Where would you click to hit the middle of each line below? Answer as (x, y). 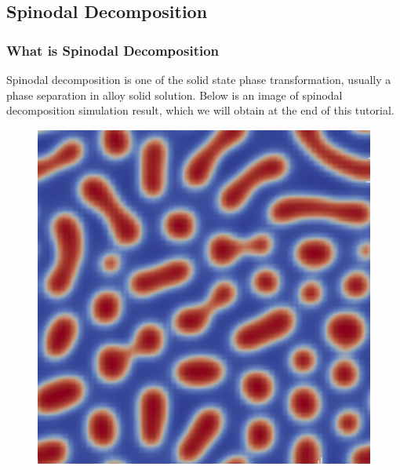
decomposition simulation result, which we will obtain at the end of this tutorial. (200, 110)
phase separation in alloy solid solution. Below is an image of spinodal (175, 95)
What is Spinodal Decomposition (113, 50)
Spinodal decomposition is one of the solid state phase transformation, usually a (199, 79)
